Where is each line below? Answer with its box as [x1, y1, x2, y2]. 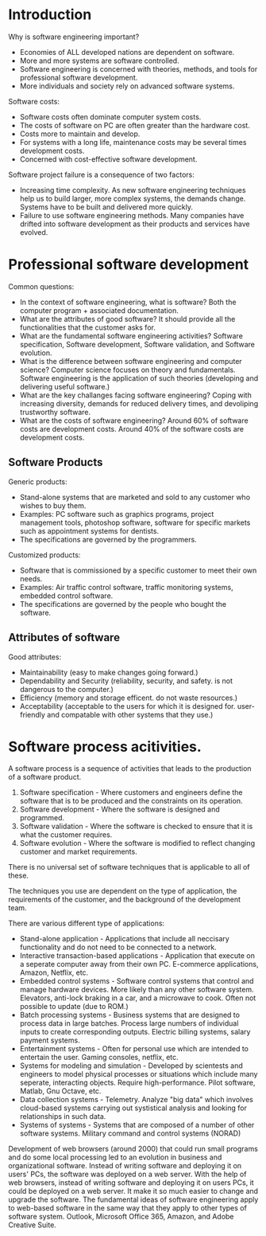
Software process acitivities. [8, 737, 202, 756]
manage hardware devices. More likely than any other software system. [19, 985, 254, 995]
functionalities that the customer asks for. [19, 323, 156, 332]
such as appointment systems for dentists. [19, 526, 160, 535]
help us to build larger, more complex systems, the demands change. [19, 194, 246, 203]
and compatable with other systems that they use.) [47, 710, 214, 719]
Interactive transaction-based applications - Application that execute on [19, 951, 256, 960]
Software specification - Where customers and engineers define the [19, 788, 243, 797]
